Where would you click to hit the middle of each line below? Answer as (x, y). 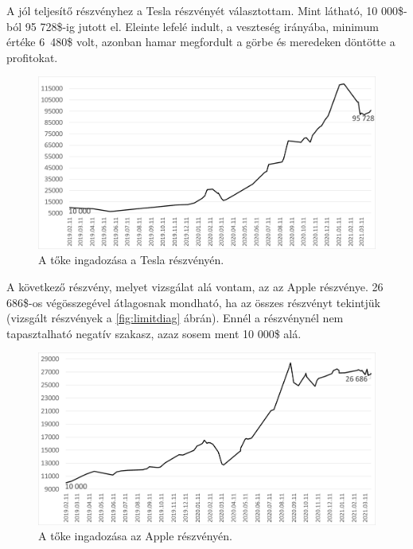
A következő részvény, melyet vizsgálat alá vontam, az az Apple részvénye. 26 (195, 286)
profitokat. (32, 57)
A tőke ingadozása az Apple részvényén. (135, 536)
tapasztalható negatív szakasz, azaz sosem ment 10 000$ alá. (154, 333)
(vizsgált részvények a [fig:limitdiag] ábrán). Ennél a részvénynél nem (175, 318)
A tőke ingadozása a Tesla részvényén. (131, 260)
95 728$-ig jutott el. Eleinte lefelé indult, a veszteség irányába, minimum (202, 26)
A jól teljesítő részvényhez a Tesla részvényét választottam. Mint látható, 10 (192, 10)
